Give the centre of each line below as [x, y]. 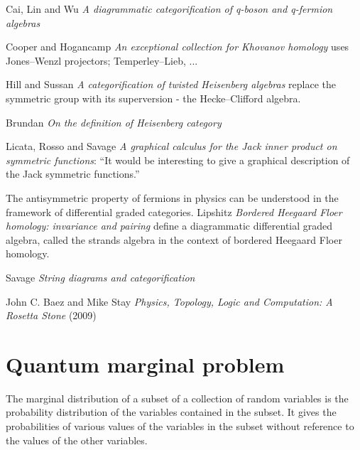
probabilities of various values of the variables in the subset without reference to [180, 426]
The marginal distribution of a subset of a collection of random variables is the [177, 398]
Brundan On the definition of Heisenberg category [114, 122]
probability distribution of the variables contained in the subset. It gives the [171, 412]
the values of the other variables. [77, 440]
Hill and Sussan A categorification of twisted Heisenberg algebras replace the [171, 84]
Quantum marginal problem [145, 364]
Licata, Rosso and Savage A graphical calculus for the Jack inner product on [171, 146]
